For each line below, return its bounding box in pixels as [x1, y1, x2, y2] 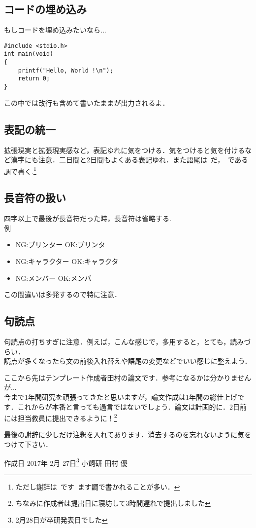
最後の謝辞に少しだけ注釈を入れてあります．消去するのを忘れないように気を [4, 429, 252, 440]
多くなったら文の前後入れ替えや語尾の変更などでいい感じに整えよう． [24, 356, 252, 366]
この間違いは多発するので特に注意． [4, 289, 121, 300]
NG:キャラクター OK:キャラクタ [15, 256, 119, 266]
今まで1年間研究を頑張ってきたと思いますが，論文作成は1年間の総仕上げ [4, 391, 238, 402]
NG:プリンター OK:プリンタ [15, 239, 105, 250]
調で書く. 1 [4, 164, 36, 176]
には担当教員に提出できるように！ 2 [4, 412, 117, 423]
